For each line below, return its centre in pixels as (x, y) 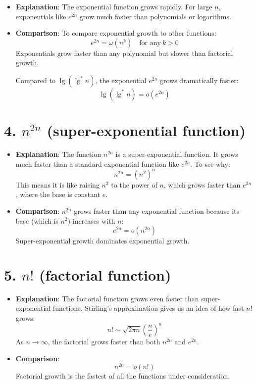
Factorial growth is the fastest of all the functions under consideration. (123, 376)
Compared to (35, 80)
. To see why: (210, 164)
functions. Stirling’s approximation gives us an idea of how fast (148, 308)
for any (150, 43)
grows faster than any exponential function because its (157, 211)
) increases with (91, 220)
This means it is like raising (57, 184)
